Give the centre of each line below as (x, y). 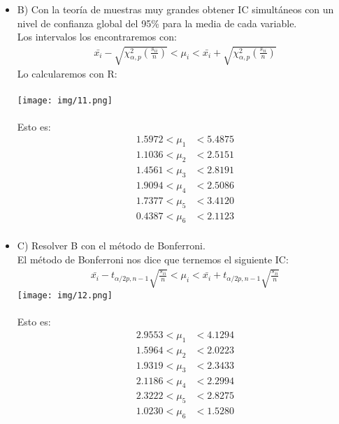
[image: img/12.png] (65, 296)
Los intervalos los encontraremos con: (97, 37)
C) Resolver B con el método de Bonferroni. (111, 246)
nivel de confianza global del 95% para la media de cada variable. (157, 23)
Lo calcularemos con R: (67, 74)
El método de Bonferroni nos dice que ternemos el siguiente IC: (153, 259)
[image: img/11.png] (65, 100)
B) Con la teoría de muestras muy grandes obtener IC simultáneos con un (175, 9)
